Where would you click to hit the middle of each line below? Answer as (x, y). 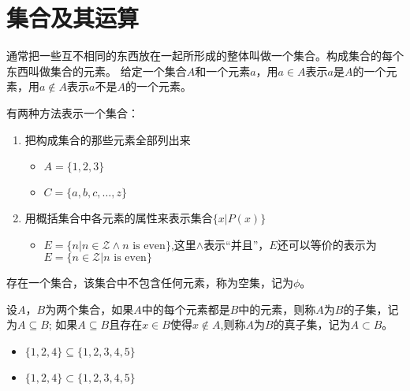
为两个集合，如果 (89, 309)
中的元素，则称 (277, 309)
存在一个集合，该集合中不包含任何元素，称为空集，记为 (150, 283)
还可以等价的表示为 (327, 244)
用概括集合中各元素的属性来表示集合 (119, 218)
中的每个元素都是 (186, 309)
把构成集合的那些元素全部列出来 (108, 139)
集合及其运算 (73, 18)
